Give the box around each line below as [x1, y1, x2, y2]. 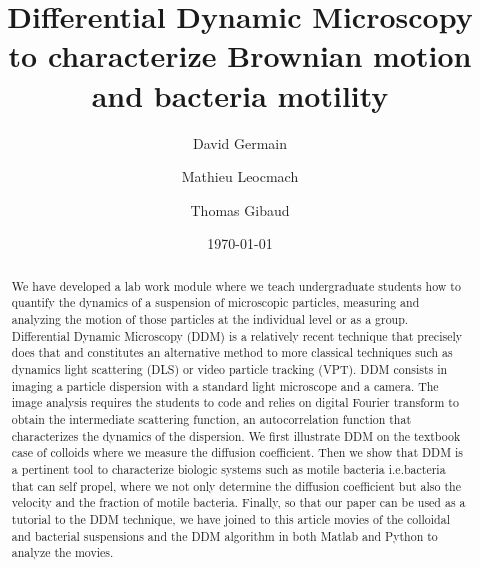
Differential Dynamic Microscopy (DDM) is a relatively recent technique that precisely [11, 327, 462, 344]
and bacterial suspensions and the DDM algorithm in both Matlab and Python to [11, 527, 438, 544]
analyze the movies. [11, 544, 114, 561]
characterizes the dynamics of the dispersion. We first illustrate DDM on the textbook [11, 427, 461, 444]
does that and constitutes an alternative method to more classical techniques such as [11, 344, 453, 361]
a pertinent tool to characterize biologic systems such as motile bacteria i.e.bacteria [11, 460, 446, 477]
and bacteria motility [91, 74, 389, 115]
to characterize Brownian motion [8, 35, 472, 76]
